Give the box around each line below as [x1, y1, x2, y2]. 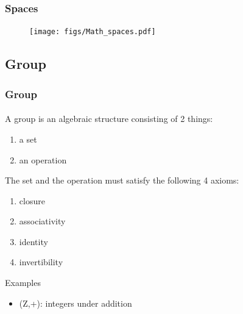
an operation [19, 153, 67, 166]
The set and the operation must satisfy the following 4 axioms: [5, 174, 239, 187]
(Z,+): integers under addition [19, 296, 132, 309]
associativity [19, 215, 66, 227]
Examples [5, 276, 41, 289]
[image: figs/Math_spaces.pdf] [29, 27, 156, 37]
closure [19, 194, 45, 207]
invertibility [19, 255, 63, 268]
